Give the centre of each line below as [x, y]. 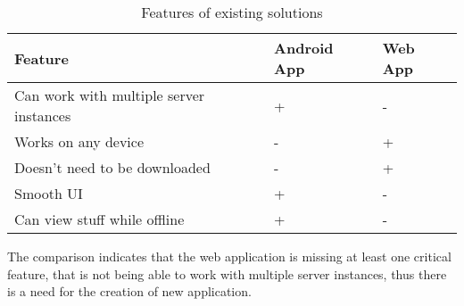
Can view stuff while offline [99, 219]
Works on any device [79, 141]
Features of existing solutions [232, 12]
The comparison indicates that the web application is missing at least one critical [229, 256]
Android [304, 48]
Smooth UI [49, 193]
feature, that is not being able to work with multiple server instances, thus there [227, 273]
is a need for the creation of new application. [129, 291]
